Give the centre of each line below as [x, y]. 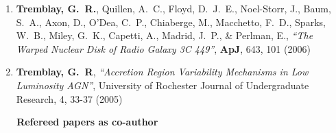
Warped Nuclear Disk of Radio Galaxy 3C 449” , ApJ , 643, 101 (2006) [163, 48]
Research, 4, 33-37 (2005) [69, 98]
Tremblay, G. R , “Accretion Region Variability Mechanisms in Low [162, 72]
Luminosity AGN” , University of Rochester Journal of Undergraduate [163, 85]
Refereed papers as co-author [87, 122]
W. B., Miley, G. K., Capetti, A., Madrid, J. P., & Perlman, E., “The [165, 35]
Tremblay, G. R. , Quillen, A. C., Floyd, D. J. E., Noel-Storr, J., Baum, [173, 8]
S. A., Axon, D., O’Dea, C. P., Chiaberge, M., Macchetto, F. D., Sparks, [171, 22]
